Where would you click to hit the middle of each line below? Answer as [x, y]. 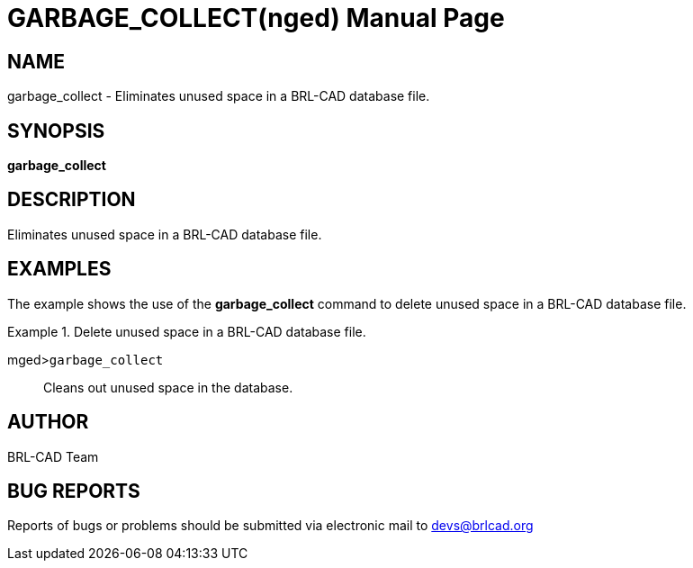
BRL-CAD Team [53, 456]
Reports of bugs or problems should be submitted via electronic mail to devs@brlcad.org [270, 526]
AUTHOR [48, 422]
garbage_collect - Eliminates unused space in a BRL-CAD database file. [219, 96]
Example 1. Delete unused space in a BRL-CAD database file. [187, 331]
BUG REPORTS [74, 491]
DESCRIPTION [72, 200]
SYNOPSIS [56, 131]
